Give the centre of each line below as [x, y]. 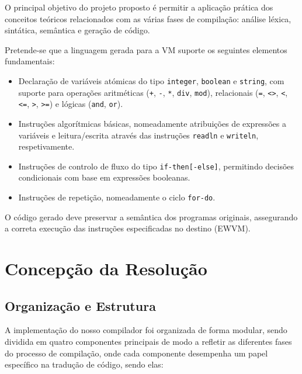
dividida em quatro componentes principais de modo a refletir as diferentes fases [148, 342]
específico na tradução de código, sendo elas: [84, 364]
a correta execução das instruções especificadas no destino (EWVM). [128, 228]
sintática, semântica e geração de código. [77, 30]
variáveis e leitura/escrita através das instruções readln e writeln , [138, 135]
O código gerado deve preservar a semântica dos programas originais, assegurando [151, 217]
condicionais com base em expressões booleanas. [104, 177]
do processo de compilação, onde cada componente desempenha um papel [136, 353]
